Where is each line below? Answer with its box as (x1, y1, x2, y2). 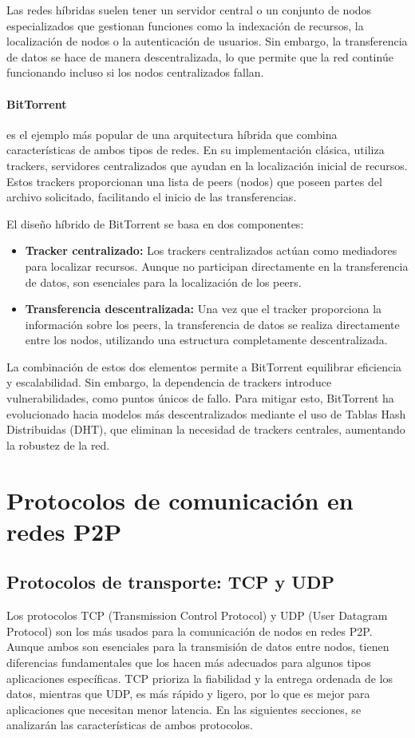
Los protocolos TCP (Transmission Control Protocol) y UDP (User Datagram (6, 607, 388, 624)
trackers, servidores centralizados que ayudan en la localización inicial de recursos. (6, 157, 408, 173)
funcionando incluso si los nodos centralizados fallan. (6, 64, 264, 81)
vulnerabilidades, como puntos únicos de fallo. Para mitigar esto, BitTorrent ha (6, 390, 394, 407)
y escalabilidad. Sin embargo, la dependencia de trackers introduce (6, 374, 332, 391)
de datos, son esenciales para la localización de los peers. (25, 273, 302, 290)
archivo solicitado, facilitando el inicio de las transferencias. (6, 188, 297, 205)
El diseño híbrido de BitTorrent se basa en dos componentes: (6, 215, 304, 232)
